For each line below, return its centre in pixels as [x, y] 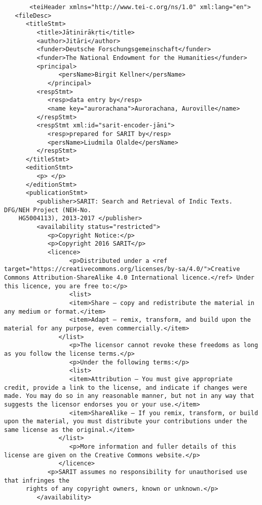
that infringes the [37, 480]
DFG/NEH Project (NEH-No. [48, 210]
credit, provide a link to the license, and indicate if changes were [126, 388]
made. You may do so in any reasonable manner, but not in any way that [129, 396]
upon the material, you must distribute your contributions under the [126, 422]
